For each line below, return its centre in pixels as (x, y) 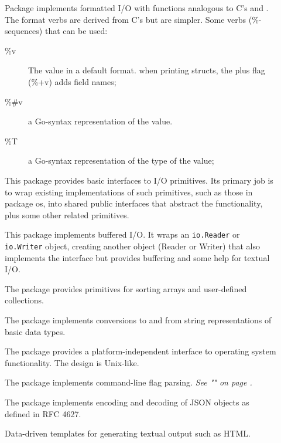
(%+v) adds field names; (72, 81)
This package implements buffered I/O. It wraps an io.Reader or (122, 234)
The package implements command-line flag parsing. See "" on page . (128, 382)
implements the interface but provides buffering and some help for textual (137, 257)
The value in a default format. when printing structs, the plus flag (147, 70)
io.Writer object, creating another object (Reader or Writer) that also (132, 246)
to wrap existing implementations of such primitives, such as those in (129, 192)
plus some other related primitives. (67, 214)
